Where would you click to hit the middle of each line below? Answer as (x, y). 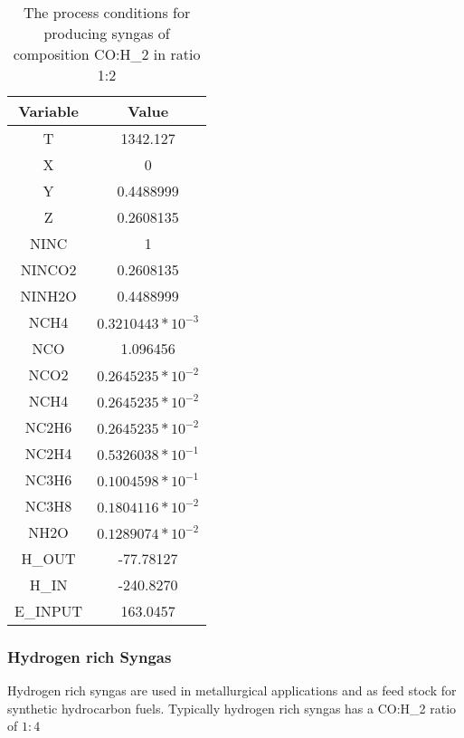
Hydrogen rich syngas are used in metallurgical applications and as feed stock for (232, 690)
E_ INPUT (49, 611)
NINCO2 (48, 269)
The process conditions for (107, 12)
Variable (48, 111)
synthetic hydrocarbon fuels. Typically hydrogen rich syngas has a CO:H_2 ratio (232, 708)
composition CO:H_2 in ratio (107, 54)
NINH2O (48, 296)
